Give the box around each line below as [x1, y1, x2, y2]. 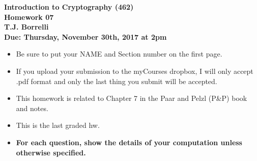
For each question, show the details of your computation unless [16, 137, 242, 147]
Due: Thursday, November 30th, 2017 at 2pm [4, 31, 167, 42]
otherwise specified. [16, 147, 86, 157]
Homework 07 [4, 11, 54, 22]
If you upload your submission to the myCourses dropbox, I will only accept [16, 65, 253, 76]
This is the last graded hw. [16, 120, 100, 130]
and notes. [16, 102, 48, 113]
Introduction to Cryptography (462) [4, 2, 134, 12]
